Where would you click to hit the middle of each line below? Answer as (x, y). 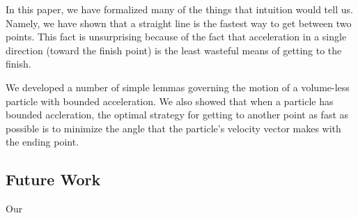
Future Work (53, 179)
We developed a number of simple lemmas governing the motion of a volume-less (178, 87)
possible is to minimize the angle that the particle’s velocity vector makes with (173, 128)
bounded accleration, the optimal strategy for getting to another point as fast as (177, 115)
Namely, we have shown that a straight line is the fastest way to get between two (179, 23)
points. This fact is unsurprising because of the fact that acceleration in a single (176, 37)
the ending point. (42, 142)
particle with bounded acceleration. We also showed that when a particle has (170, 101)
